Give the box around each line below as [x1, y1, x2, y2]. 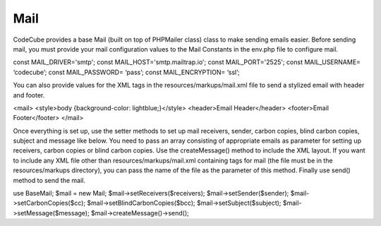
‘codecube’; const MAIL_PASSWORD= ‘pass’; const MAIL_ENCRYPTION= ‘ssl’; [13, 68, 240, 76]
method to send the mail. [13, 176, 86, 184]
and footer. [13, 90, 45, 99]
